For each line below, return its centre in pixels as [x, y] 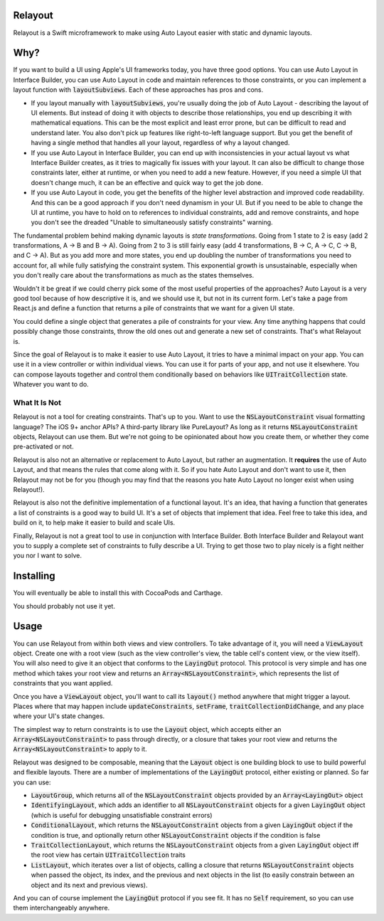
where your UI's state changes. [59, 716]
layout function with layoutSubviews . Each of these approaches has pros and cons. [138, 90]
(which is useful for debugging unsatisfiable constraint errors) [122, 815]
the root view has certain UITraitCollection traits [108, 855]
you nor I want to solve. [47, 556]
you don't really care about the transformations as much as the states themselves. [134, 275]
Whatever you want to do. [51, 384]
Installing [34, 576]
